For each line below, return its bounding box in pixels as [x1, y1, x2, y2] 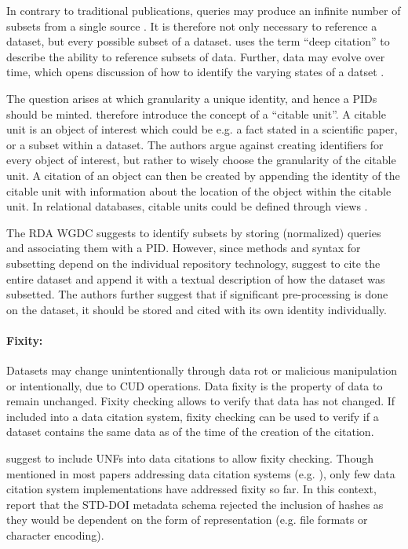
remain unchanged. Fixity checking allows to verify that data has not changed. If [6, 393, 395, 409]
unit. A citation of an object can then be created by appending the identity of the [6, 167, 400, 183]
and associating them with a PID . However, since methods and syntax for [6, 240, 361, 256]
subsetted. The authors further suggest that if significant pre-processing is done [6, 286, 388, 302]
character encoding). [6, 527, 104, 544]
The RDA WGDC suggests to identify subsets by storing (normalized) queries [6, 224, 381, 240]
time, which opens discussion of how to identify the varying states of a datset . [6, 64, 384, 80]
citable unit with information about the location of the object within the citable [6, 182, 392, 199]
